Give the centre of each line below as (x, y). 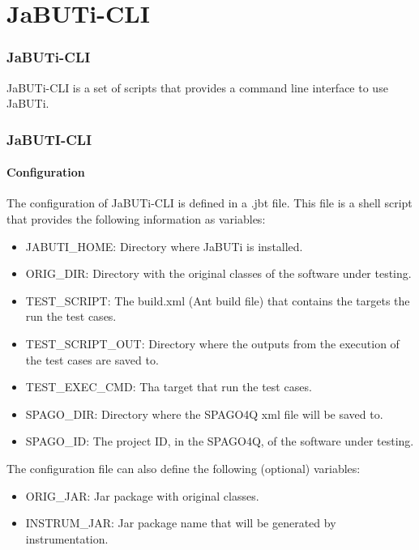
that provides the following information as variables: (136, 219)
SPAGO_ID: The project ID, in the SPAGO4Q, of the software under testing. (220, 441)
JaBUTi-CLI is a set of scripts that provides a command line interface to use (197, 87)
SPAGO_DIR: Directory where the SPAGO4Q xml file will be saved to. (204, 414)
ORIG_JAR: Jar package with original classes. (142, 495)
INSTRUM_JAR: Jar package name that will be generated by (181, 523)
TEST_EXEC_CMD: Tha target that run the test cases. (169, 387)
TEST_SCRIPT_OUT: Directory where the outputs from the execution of (212, 343)
